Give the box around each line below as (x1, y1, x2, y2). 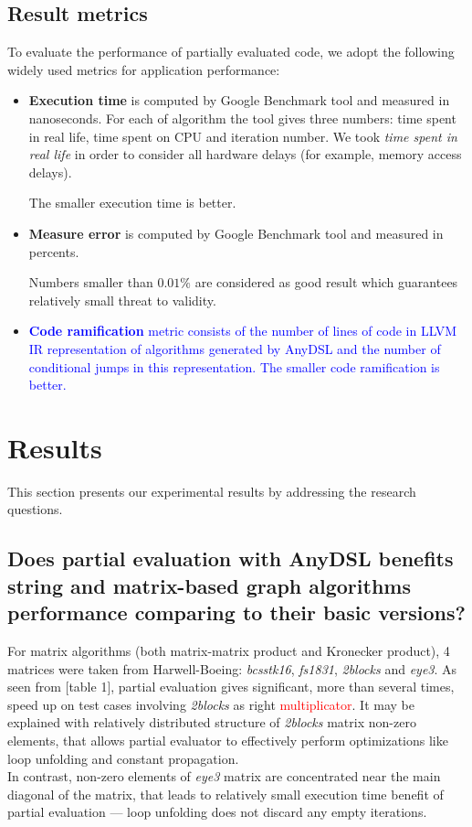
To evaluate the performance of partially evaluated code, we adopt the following (7, 42, 455, 61)
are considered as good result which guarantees (194, 273, 458, 292)
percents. (28, 242, 79, 261)
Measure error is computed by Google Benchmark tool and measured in (28, 223, 444, 242)
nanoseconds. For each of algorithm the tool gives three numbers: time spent (28, 108, 456, 127)
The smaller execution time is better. (28, 193, 236, 212)
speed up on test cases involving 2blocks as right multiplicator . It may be (7, 694, 414, 714)
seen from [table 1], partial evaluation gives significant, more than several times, (7, 677, 455, 696)
